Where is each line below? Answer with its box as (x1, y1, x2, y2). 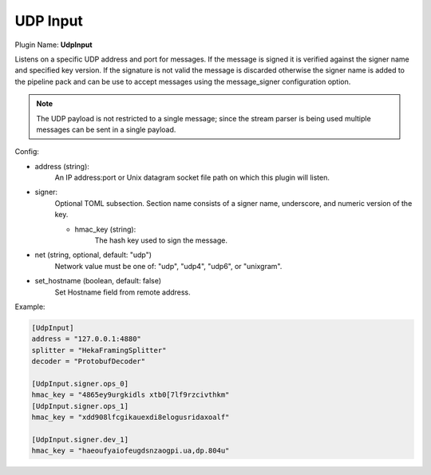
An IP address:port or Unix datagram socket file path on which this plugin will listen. (54, 172, 330, 183)
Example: (14, 302, 45, 311)
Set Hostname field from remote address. (54, 287, 191, 297)
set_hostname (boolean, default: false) (34, 276, 162, 286)
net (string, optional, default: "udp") (34, 250, 152, 259)
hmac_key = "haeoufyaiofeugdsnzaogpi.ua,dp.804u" (31, 446, 230, 455)
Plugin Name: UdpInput (14, 40, 93, 49)
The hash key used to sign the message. (94, 236, 227, 245)
